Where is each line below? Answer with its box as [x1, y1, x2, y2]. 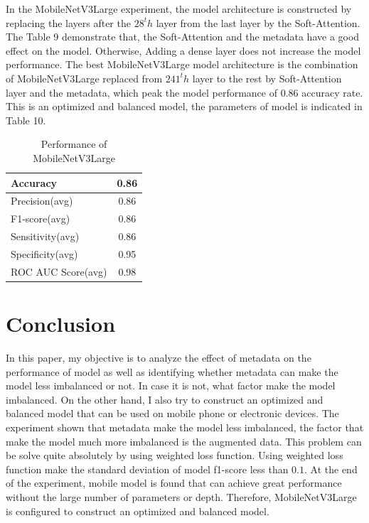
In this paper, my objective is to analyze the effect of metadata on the [6, 350, 311, 365]
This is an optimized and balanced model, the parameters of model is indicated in [6, 99, 363, 114]
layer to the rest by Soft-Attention [192, 70, 342, 85]
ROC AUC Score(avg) [11, 264, 107, 279]
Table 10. [6, 112, 46, 127]
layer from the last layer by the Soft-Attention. [156, 15, 360, 30]
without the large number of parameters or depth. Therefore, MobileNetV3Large [6, 489, 357, 504]
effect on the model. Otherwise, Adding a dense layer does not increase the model [6, 43, 361, 58]
